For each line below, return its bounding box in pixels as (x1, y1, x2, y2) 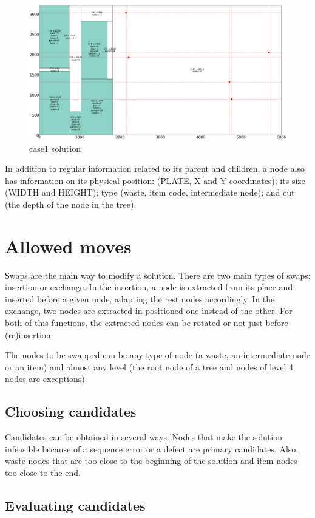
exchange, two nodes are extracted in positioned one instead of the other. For (5, 304, 293, 317)
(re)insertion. (5, 328, 53, 341)
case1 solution (29, 141, 81, 154)
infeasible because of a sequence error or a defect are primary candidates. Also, (5, 442, 299, 455)
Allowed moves (5, 233, 132, 258)
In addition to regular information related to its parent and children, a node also (5, 162, 305, 175)
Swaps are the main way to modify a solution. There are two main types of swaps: (5, 268, 311, 281)
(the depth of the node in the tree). (5, 197, 137, 210)
